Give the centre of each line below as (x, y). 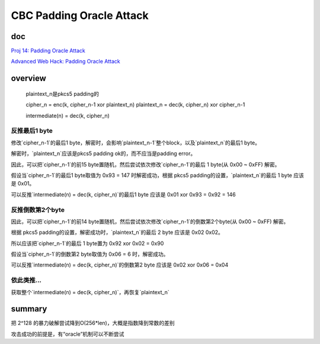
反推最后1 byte (32, 131)
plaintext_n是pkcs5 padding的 (62, 94)
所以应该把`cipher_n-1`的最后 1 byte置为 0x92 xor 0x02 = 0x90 (87, 243)
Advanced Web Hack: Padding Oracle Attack (66, 62)
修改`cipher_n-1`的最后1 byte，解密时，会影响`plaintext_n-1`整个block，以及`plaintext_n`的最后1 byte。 (136, 143)
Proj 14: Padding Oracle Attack (48, 51)
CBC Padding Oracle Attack (80, 15)
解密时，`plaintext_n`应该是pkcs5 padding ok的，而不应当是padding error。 (103, 153)
